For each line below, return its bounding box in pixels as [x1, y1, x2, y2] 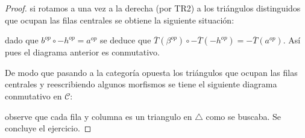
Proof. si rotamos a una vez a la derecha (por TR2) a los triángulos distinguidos [5, 2, 301, 14]
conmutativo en [5, 89, 62, 102]
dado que [5, 34, 39, 46]
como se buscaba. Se [206, 110, 281, 122]
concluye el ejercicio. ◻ [5, 122, 92, 134]
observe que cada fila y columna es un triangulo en [5, 110, 192, 122]
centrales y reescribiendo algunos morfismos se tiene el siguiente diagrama [5, 78, 277, 90]
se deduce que [99, 34, 151, 46]
